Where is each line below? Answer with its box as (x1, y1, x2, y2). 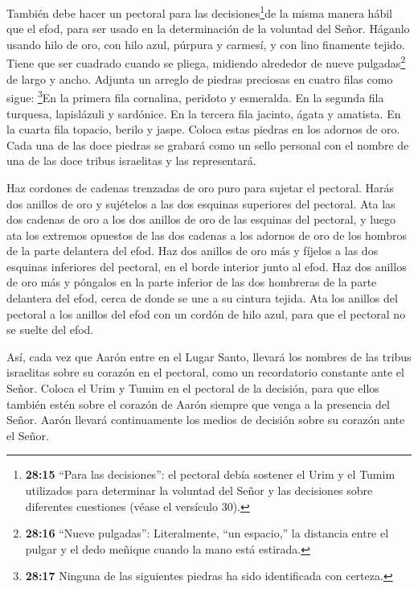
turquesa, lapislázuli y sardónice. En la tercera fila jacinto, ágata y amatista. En (6, 105, 401, 122)
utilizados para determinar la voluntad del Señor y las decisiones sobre (25, 482, 373, 498)
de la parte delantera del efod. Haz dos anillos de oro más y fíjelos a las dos (6, 242, 379, 259)
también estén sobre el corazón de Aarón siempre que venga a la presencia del (6, 395, 390, 412)
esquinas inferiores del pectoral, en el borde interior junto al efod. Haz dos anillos (6, 257, 407, 274)
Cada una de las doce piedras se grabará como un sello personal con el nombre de (6, 136, 409, 153)
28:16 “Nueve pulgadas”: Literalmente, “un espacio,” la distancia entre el (25, 525, 389, 542)
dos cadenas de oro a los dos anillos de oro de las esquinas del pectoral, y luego (6, 211, 396, 228)
